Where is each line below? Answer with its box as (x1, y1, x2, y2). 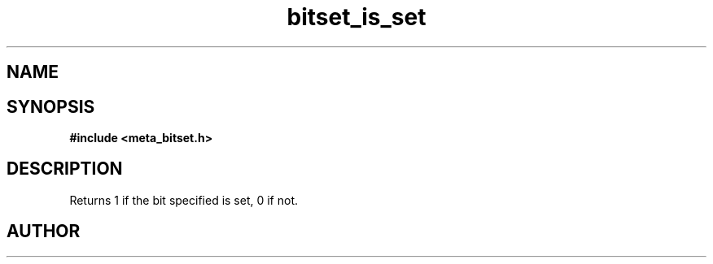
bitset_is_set (287, 3, 426, 31)
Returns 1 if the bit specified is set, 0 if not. (69, 193, 299, 207)
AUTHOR (7, 221, 81, 242)
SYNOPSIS (7, 96, 95, 117)
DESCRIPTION (7, 158, 123, 180)
